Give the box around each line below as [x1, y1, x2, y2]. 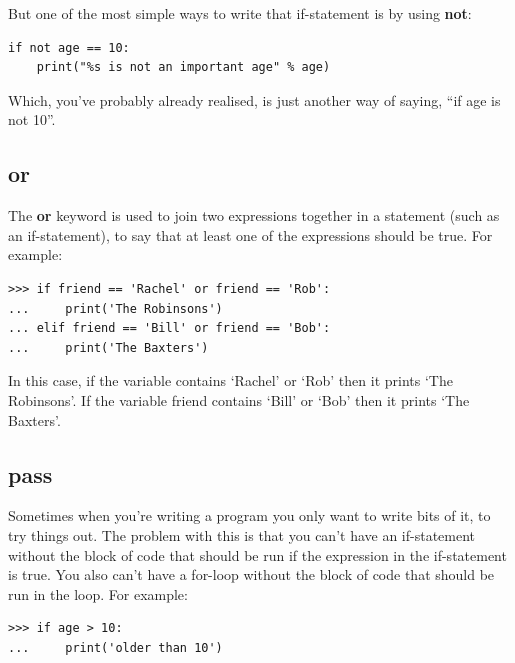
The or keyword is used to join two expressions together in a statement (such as [8, 205, 500, 226]
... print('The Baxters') [8, 340, 209, 355]
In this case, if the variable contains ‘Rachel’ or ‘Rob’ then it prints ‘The [8, 370, 453, 391]
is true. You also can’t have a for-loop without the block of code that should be [8, 564, 495, 585]
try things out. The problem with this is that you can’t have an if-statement [8, 524, 476, 545]
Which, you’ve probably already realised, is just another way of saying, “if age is [8, 89, 501, 110]
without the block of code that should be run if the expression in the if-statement [8, 544, 507, 565]
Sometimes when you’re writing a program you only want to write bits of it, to [8, 505, 491, 526]
